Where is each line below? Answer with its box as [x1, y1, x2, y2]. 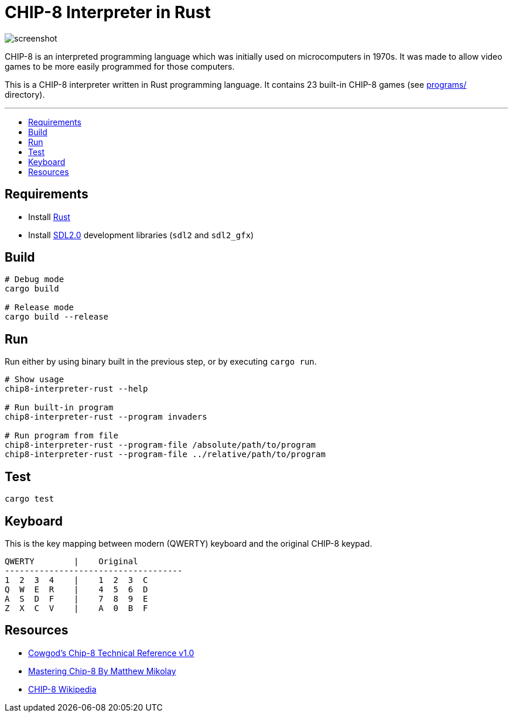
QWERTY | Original [5, 556, 138, 566]
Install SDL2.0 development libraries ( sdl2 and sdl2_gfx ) [28, 229, 254, 240]
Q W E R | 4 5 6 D [5, 584, 148, 594]
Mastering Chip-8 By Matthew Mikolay [28, 665, 176, 676]
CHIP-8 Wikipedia [28, 684, 97, 694]
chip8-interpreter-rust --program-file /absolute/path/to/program [5, 440, 316, 450]
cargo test [5, 494, 54, 504]
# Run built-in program [5, 403, 114, 413]
